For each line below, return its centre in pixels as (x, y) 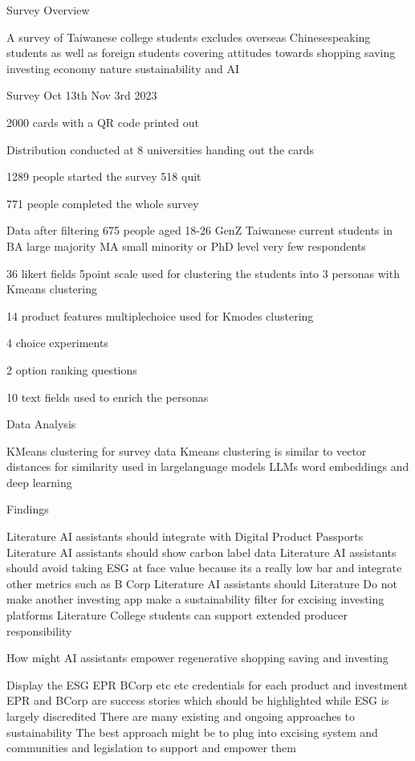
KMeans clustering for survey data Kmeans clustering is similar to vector (187, 450)
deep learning (39, 482)
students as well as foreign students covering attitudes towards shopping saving (201, 53)
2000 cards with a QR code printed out (103, 122)
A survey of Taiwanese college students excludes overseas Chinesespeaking (189, 37)
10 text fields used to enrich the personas (108, 397)
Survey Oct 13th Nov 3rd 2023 (82, 95)
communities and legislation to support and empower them (151, 748)
